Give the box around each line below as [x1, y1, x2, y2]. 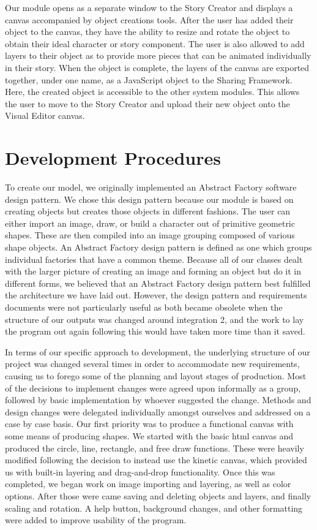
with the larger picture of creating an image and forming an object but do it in [5, 265, 302, 278]
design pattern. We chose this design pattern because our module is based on [5, 192, 294, 205]
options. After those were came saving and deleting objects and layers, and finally [5, 489, 311, 502]
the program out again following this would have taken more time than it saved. [5, 325, 305, 338]
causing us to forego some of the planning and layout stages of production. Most [5, 369, 307, 382]
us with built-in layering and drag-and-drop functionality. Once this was [5, 465, 275, 478]
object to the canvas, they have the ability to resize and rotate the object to [5, 25, 290, 38]
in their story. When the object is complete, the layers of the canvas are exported [5, 61, 310, 74]
